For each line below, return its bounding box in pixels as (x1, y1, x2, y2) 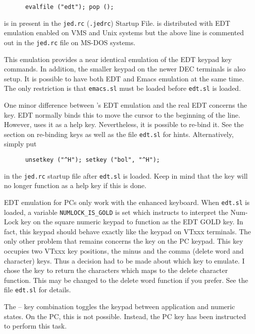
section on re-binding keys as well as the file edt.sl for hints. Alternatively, (4, 129, 234, 139)
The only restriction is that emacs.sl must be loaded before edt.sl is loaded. (4, 83, 241, 93)
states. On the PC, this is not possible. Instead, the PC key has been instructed (4, 311, 246, 321)
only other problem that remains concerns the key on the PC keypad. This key (4, 236, 243, 246)
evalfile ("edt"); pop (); (25, 3, 114, 10)
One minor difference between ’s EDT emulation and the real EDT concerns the (4, 100, 247, 110)
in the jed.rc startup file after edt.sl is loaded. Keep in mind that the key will (4, 170, 248, 181)
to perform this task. (4, 321, 67, 331)
